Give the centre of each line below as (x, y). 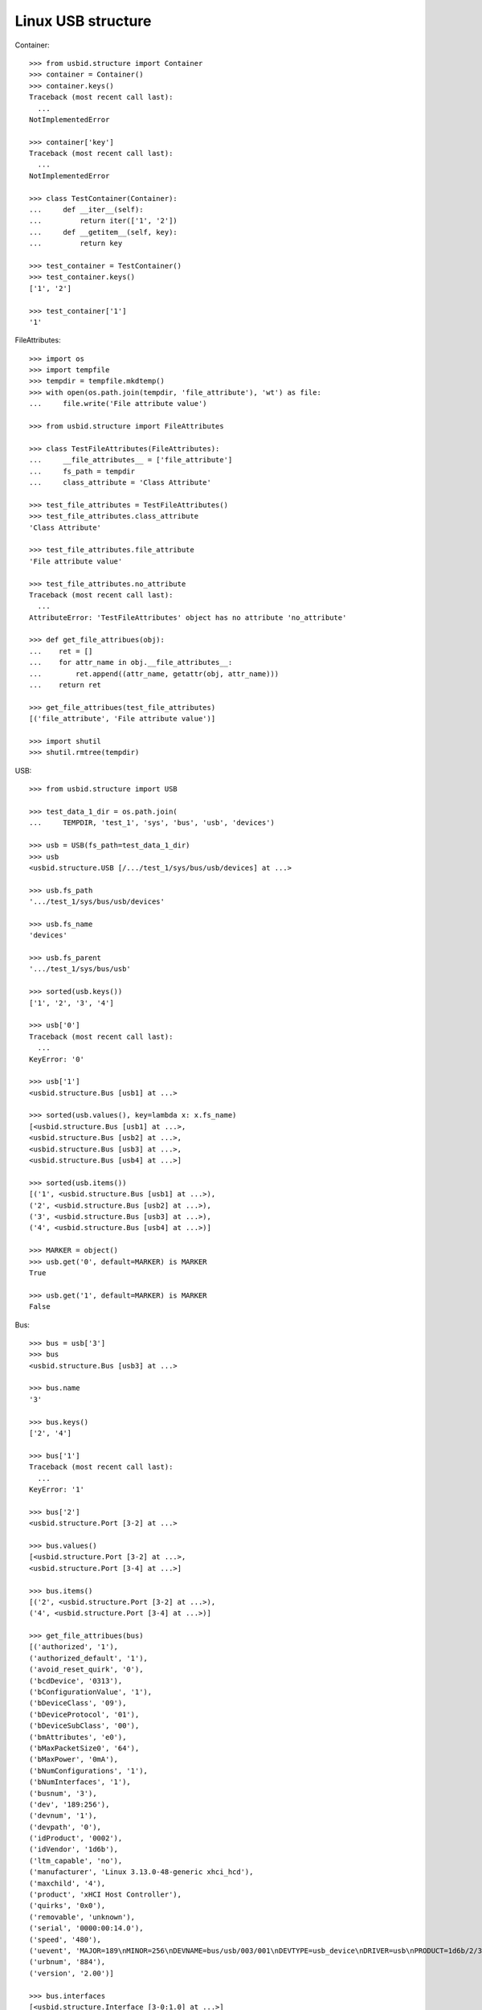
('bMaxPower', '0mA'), (74, 1760)
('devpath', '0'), (65, 1827)
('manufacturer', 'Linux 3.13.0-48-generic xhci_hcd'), (141, 1872)
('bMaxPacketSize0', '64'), (84, 1748)
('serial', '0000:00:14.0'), (86, 1928)
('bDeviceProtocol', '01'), (84, 1714)
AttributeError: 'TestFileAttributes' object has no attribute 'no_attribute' (188, 617)
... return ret (65, 685)
